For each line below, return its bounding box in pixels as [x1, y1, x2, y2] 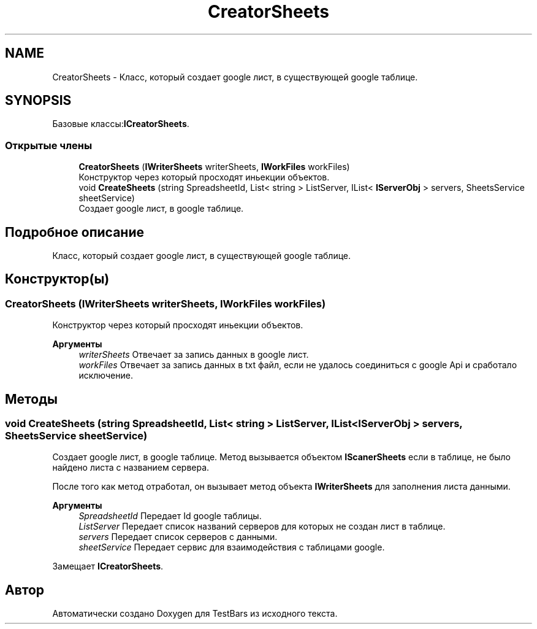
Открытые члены [5, 139, 93, 152]
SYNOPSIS [5, 93, 72, 109]
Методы [5, 391, 58, 407]
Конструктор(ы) [5, 271, 110, 287]
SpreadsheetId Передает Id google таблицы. [78, 511, 262, 522]
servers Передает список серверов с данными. [78, 531, 278, 542]
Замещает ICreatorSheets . [52, 561, 164, 572]
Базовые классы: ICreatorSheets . [52, 118, 189, 129]
